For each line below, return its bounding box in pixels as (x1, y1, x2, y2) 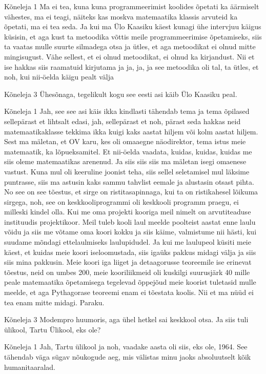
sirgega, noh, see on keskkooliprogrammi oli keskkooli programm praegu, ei (4, 196, 239, 207)
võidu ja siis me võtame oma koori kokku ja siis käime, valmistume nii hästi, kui (4, 226, 257, 237)
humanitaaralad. (4, 361, 56, 372)
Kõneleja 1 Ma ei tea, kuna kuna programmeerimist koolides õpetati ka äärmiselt (4, 1, 259, 11)
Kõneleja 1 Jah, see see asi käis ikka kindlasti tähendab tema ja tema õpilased (4, 106, 250, 116)
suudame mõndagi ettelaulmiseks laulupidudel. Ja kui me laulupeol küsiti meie (4, 237, 251, 247)
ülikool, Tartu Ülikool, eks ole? (4, 324, 101, 334)
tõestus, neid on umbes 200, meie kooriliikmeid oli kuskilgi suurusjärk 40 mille (4, 266, 250, 277)
